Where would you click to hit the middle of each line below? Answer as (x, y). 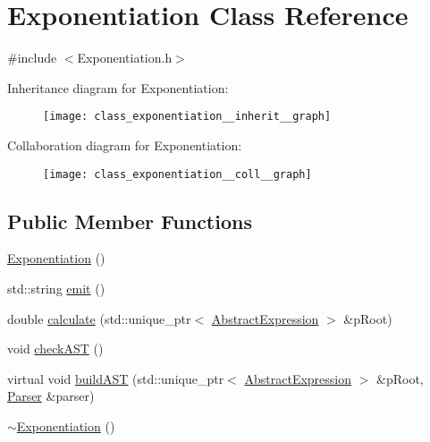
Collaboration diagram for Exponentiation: (125, 144)
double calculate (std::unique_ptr (99, 318)
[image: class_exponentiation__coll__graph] (177, 174)
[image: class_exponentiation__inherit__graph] (187, 117)
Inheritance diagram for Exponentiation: (118, 87)
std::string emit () (56, 289)
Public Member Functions (130, 221)
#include (32, 58)
